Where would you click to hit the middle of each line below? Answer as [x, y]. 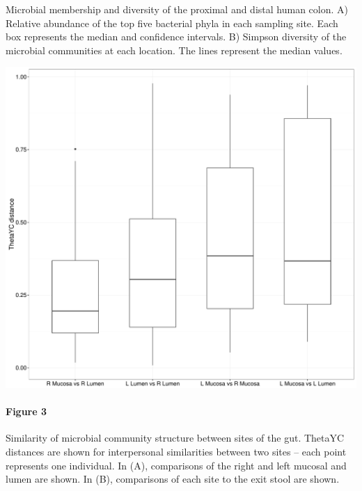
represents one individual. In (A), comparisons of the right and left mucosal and [176, 465]
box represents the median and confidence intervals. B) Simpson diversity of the [176, 37]
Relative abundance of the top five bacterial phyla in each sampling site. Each [172, 23]
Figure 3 [26, 411]
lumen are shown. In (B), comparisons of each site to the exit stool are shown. [173, 479]
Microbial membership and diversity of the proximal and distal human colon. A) [177, 9]
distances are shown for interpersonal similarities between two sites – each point [176, 452]
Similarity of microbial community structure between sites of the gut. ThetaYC [175, 438]
